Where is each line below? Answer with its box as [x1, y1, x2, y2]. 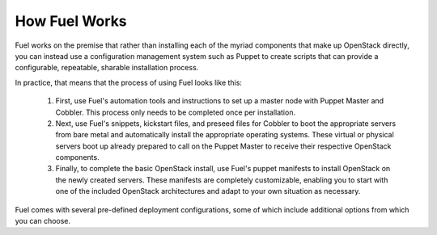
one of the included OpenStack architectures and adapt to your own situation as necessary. [55, 187, 361, 196]
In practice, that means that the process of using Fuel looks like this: [15, 78, 243, 87]
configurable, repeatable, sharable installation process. [15, 63, 199, 73]
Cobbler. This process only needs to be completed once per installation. [55, 107, 295, 117]
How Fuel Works [15, 12, 127, 30]
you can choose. [15, 216, 71, 226]
